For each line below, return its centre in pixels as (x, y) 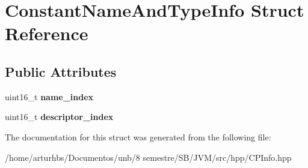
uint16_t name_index (49, 96)
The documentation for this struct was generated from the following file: (138, 136)
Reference (47, 33)
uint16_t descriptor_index (59, 117)
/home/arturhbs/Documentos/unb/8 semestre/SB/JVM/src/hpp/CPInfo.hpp (148, 157)
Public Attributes (61, 71)
